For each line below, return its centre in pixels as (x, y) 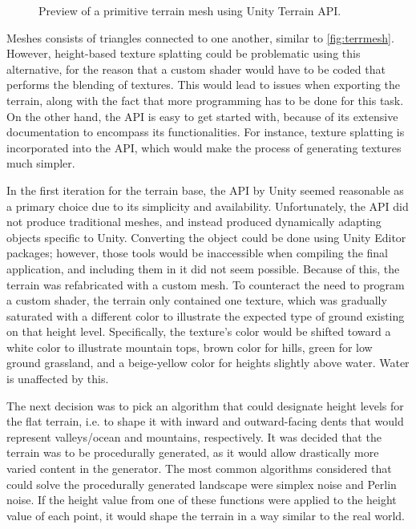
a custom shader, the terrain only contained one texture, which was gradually (197, 300)
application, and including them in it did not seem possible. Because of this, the (203, 268)
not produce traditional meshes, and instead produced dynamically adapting (194, 222)
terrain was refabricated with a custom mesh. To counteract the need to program (206, 284)
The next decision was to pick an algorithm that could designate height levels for (205, 405)
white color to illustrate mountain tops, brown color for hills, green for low (190, 347)
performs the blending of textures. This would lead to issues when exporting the (204, 85)
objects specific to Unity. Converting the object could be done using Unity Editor (206, 237)
